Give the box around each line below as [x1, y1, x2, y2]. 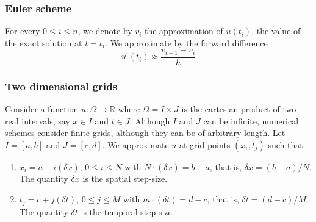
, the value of [251, 24, 301, 37]
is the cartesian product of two [181, 102, 296, 115]
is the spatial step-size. [82, 172, 168, 185]
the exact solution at [5, 36, 82, 49]
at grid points [179, 138, 231, 151]
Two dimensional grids [5, 78, 118, 93]
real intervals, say [5, 114, 70, 127]
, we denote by [77, 24, 132, 37]
